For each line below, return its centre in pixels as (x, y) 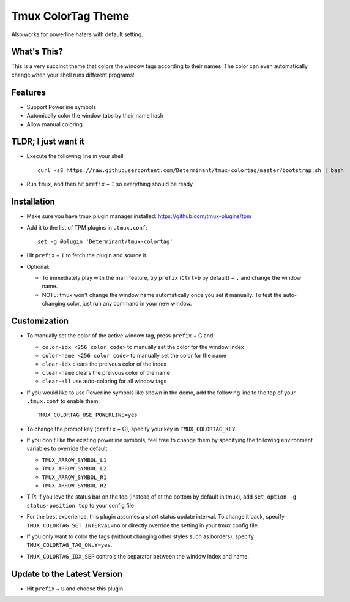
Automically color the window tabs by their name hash (95, 116)
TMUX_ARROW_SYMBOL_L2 (74, 469)
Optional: (38, 266)
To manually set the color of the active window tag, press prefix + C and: (121, 336)
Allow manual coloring (54, 124)
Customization (40, 321)
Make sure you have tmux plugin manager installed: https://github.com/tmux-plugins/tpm (139, 216)
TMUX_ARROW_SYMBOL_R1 (74, 477)
